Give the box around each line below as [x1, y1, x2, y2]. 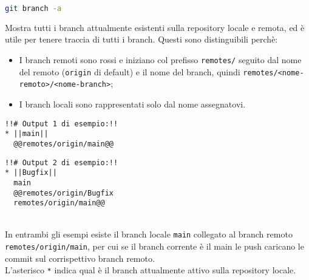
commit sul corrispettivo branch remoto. [5, 251, 155, 264]
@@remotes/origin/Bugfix [13, 188, 114, 197]
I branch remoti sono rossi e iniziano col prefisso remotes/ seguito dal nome [19, 53, 302, 66]
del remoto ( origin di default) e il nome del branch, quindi [19, 65, 240, 78]
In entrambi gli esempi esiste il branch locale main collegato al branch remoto [5, 228, 293, 241]
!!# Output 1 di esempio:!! [5, 119, 118, 128]
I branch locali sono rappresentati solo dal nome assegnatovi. [19, 98, 246, 111]
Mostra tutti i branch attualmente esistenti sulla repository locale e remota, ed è [5, 21, 305, 33]
